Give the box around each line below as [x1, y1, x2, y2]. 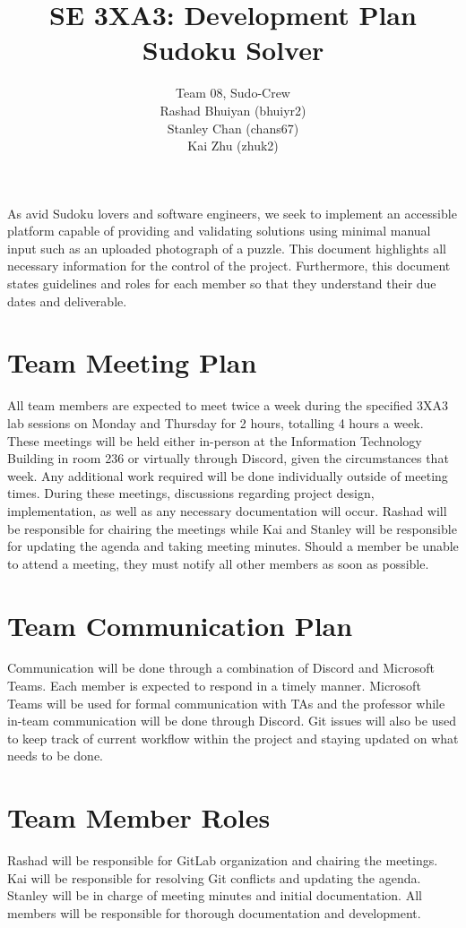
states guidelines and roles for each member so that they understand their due [7, 274, 436, 293]
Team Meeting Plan [7, 344, 257, 381]
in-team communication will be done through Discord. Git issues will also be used [7, 711, 456, 730]
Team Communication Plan [7, 606, 353, 643]
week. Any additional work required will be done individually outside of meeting [7, 466, 448, 485]
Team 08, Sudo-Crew [176, 83, 290, 102]
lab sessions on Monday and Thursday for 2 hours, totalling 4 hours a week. [7, 413, 424, 432]
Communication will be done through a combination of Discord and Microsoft [7, 658, 435, 677]
